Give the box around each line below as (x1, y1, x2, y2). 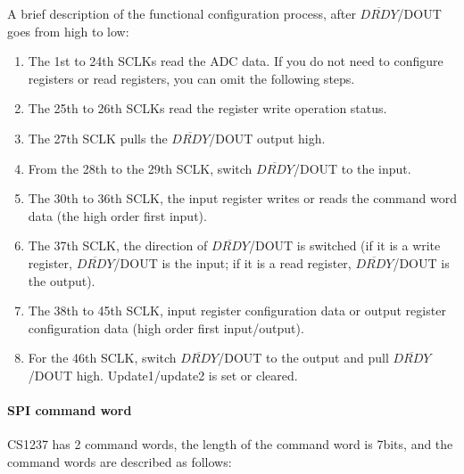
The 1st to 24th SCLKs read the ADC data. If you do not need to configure (28, 52, 443, 70)
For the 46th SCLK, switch (28, 348, 177, 367)
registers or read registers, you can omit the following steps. (28, 69, 355, 87)
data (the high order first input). (28, 206, 207, 225)
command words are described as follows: (7, 452, 232, 470)
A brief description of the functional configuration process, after (7, 4, 356, 22)
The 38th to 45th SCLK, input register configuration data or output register (28, 301, 446, 320)
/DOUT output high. (209, 128, 326, 147)
